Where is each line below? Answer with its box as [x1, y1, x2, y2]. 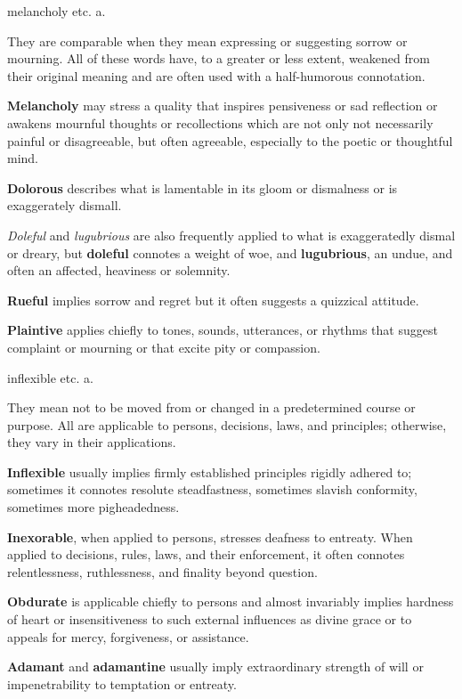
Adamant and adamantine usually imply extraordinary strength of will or [7, 657, 424, 676]
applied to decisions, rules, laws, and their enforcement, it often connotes [7, 545, 405, 564]
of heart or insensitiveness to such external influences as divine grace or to [7, 610, 412, 629]
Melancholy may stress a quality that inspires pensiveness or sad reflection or [7, 96, 438, 115]
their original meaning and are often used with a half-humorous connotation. [7, 66, 426, 85]
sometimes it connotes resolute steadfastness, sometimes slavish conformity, [7, 480, 417, 499]
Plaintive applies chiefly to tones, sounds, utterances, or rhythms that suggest [7, 321, 438, 339]
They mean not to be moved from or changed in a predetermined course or [7, 398, 416, 417]
